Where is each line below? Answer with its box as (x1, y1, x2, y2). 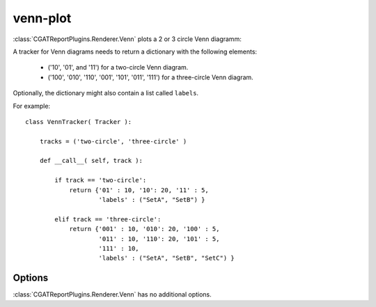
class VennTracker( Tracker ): (25, 118, 132, 125)
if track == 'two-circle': (54, 176, 147, 184)
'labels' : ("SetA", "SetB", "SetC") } (98, 254, 235, 262)
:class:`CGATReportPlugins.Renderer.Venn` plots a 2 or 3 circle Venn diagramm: (13, 35, 242, 43)
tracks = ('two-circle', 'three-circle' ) (39, 137, 187, 145)
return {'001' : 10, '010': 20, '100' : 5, (69, 225, 220, 233)
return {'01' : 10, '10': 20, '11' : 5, (69, 186, 209, 194)
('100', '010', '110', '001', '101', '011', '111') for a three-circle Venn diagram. (47, 73, 253, 81)
